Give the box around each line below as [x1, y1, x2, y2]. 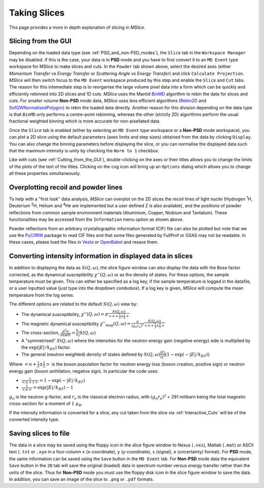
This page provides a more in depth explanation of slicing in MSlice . [9, 24, 146, 30]
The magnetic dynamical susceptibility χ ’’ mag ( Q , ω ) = [21, 320, 131, 328]
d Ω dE [60, 333, 71, 338]
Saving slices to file [9, 429, 70, 437]
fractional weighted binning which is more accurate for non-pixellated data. [9, 118, 161, 124]
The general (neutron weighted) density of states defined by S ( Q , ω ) [21, 351, 161, 357]
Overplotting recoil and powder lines [9, 183, 123, 191]
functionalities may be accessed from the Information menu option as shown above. [9, 216, 184, 222]
